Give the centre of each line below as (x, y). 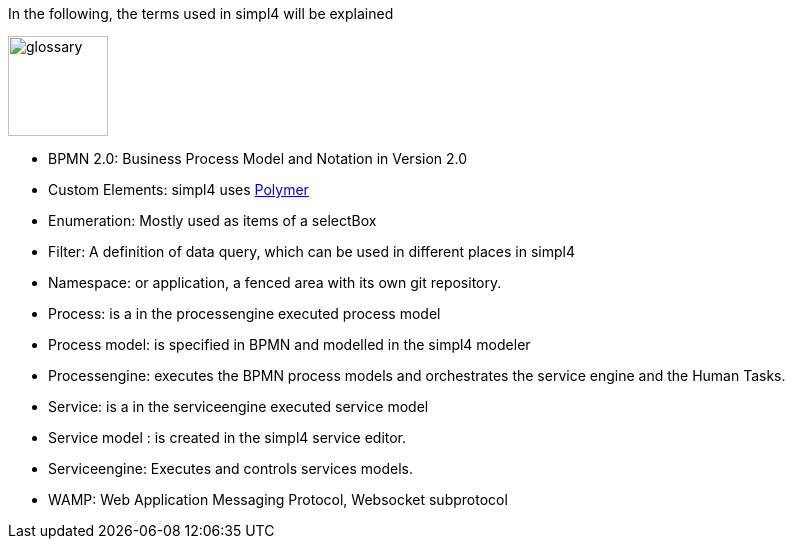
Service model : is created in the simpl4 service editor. (227, 437)
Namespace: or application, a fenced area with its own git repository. (275, 282)
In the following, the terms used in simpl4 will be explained (201, 13)
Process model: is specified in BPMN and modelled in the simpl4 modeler (289, 344)
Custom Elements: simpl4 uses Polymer (178, 189)
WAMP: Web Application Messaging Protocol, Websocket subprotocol (278, 499)
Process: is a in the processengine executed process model (244, 313)
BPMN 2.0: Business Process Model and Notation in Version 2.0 (258, 158)
